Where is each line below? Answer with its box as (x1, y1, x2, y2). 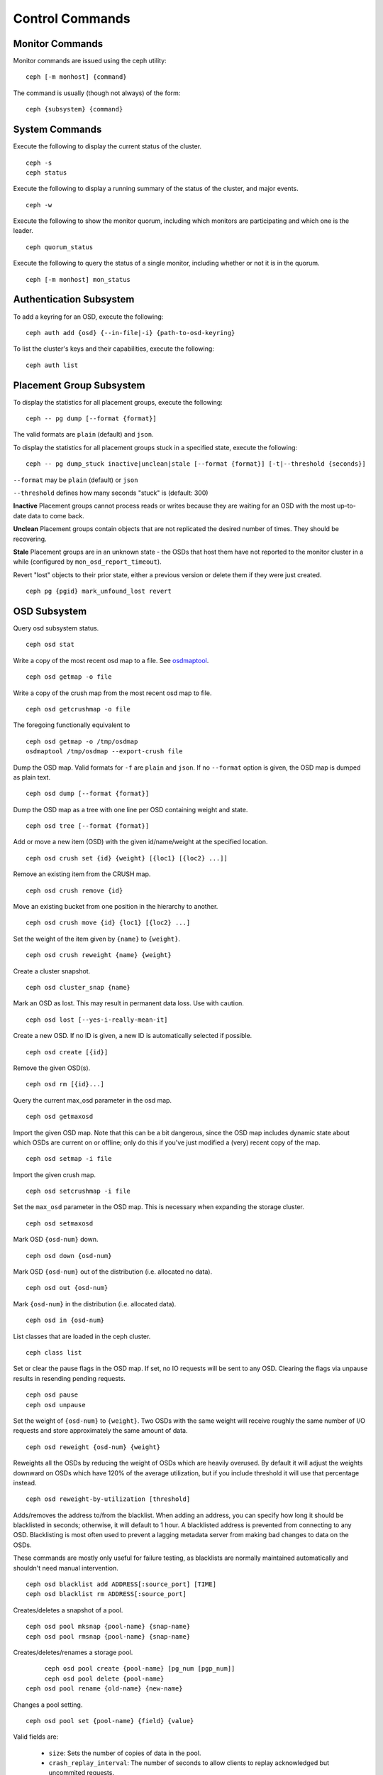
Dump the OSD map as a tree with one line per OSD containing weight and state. (13, 805, 248, 814)
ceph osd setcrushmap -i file (26, 1187, 131, 1196)
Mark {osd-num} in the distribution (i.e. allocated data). (13, 1299, 177, 1308)
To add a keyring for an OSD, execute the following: (13, 312, 164, 321)
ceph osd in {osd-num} (26, 1316, 105, 1324)
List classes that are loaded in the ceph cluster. (13, 1332, 151, 1340)
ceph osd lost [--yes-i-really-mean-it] (26, 1015, 168, 1024)
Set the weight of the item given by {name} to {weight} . (13, 934, 181, 943)
